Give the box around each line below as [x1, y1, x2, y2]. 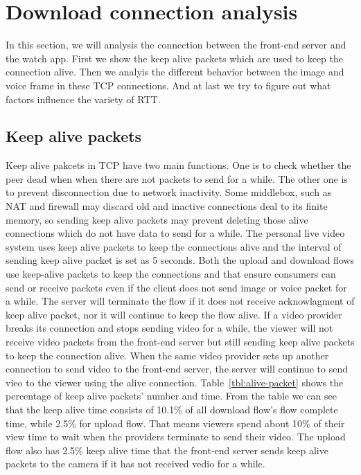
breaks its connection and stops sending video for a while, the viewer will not [6, 321, 333, 335]
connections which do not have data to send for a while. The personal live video [6, 226, 345, 240]
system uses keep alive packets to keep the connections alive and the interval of [6, 239, 342, 253]
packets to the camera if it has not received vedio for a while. [6, 456, 265, 471]
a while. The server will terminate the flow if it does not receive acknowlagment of [6, 294, 355, 308]
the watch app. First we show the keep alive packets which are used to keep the [6, 51, 343, 65]
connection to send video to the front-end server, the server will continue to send [6, 361, 348, 376]
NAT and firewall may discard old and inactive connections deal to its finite [6, 199, 328, 213]
